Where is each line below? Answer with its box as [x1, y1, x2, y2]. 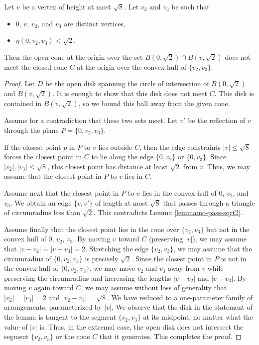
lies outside [98, 141, 132, 152]
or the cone [55, 331, 90, 342]
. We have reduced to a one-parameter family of [107, 292, 253, 302]
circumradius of [4, 253, 51, 263]
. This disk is [214, 88, 254, 99]
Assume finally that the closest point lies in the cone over [4, 224, 179, 234]
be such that [171, 1, 210, 11]
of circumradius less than [4, 207, 81, 218]
